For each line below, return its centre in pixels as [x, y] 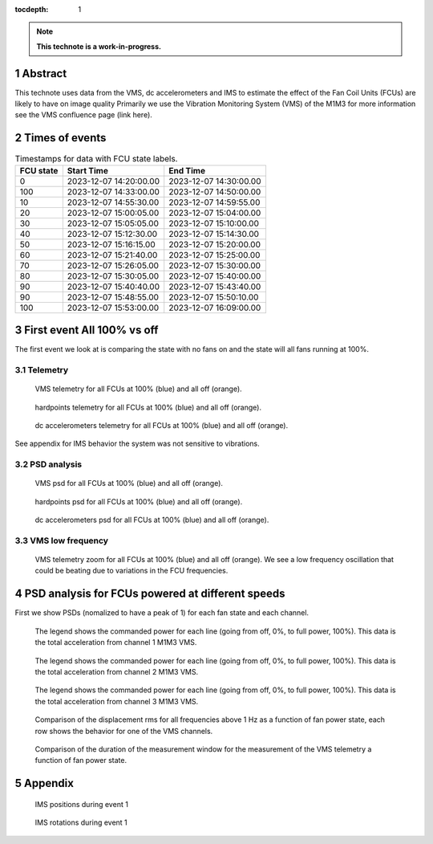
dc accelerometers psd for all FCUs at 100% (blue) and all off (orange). [152, 520]
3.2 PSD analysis [49, 464]
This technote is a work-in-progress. [99, 46]
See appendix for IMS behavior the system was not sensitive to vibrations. [137, 444]
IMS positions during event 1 [81, 804]
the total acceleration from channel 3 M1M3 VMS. [117, 701]
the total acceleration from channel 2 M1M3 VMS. [117, 671]
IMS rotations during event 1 [81, 822]
